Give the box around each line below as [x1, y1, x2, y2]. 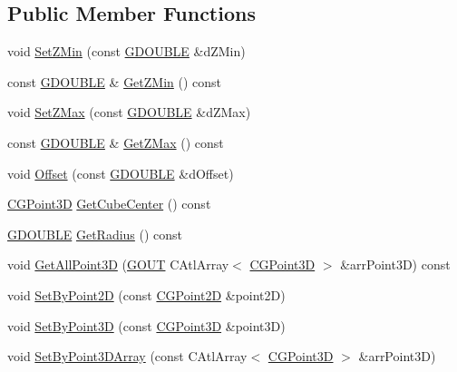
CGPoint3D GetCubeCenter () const [7, 194, 211, 213]
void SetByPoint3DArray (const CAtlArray [7, 347, 248, 366]
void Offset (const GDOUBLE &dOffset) [7, 163, 234, 182]
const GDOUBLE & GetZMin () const [7, 72, 222, 91]
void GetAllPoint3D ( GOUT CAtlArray [7, 255, 229, 274]
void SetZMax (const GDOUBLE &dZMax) [7, 103, 251, 122]
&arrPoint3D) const [340, 255, 451, 274]
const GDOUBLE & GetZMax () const [7, 132, 224, 152]
